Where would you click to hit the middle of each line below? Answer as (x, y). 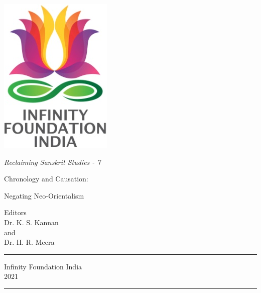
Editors (15, 212)
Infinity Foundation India (43, 266)
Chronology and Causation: (46, 179)
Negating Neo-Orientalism (44, 195)
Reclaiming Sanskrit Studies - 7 (52, 162)
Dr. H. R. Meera (29, 242)
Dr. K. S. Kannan (31, 222)
